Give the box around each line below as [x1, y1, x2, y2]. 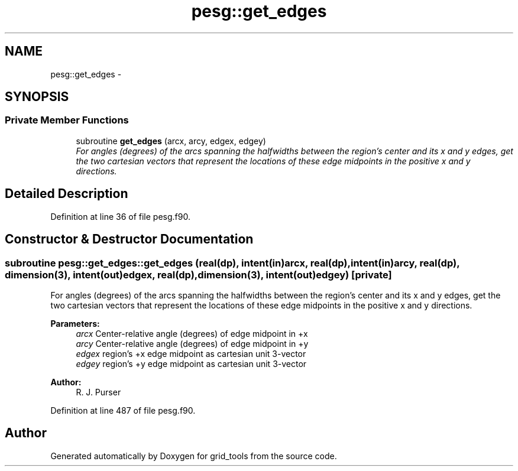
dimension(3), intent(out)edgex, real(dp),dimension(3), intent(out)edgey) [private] [5, 268, 392, 281]
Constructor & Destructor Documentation [5, 232, 254, 247]
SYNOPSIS [5, 89, 69, 105]
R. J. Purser [76, 386, 121, 397]
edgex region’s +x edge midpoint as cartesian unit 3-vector [76, 348, 306, 359]
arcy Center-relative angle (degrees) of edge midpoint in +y [76, 338, 309, 349]
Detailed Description [5, 186, 128, 202]
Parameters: [50, 318, 100, 329]
